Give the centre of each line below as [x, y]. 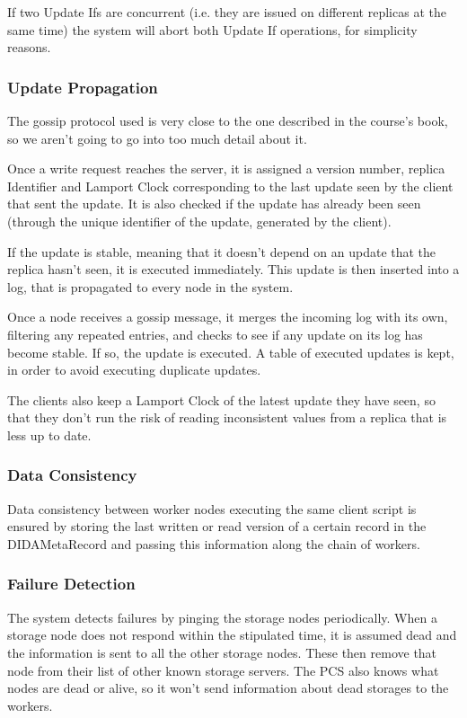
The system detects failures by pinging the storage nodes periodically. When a [222, 617]
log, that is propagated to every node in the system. [150, 286]
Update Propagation [83, 87]
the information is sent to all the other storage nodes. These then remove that [222, 652]
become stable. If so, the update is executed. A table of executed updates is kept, [231, 352]
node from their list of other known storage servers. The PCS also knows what [223, 670]
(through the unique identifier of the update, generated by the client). [199, 221]
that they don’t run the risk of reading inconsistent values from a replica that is [227, 417]
